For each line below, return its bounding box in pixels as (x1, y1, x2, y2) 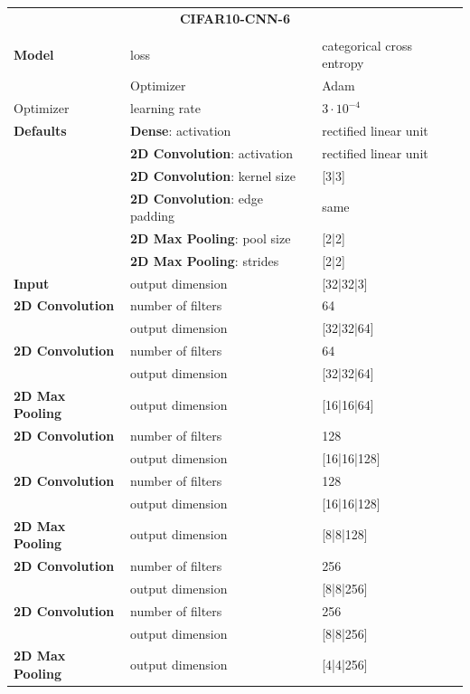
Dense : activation (130, 120, 231, 139)
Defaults (14, 120, 67, 139)
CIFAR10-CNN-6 (179, 8, 291, 27)
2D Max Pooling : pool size (130, 228, 291, 247)
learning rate (130, 99, 201, 118)
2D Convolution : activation (130, 143, 294, 162)
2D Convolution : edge (130, 188, 264, 207)
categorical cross (322, 35, 412, 54)
